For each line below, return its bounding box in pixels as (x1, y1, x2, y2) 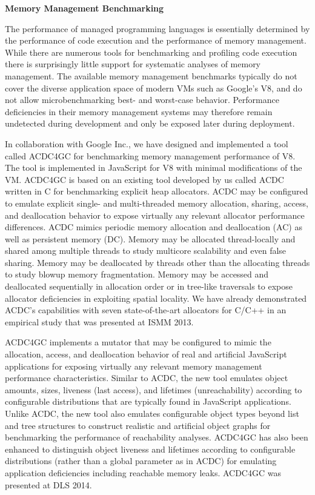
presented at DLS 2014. (5, 478, 92, 491)
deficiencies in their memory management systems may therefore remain (5, 105, 273, 118)
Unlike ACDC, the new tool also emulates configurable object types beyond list (5, 407, 299, 419)
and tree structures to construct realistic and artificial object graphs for (5, 419, 271, 431)
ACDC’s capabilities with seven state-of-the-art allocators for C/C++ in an (5, 304, 287, 316)
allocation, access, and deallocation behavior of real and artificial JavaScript (5, 348, 287, 360)
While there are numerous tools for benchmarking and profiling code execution (5, 45, 297, 58)
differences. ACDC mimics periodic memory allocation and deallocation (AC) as (5, 221, 302, 233)
